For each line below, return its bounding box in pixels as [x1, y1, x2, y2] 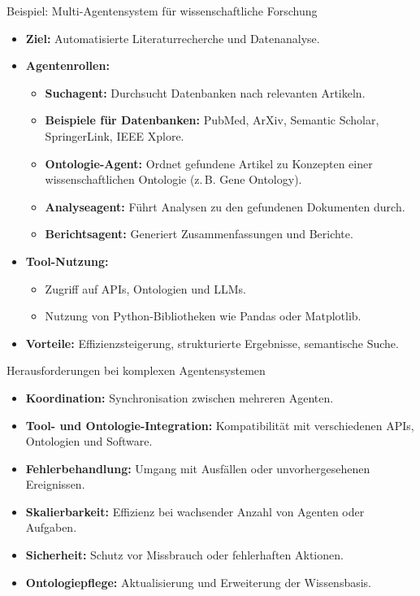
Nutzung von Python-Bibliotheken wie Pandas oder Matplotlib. [45, 307, 362, 324]
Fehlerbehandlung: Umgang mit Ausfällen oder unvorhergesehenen [25, 459, 370, 476]
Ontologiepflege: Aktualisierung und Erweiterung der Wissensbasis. [25, 573, 372, 590]
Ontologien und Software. [25, 433, 153, 450]
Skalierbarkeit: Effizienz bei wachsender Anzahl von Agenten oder [25, 502, 365, 520]
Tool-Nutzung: [25, 252, 109, 269]
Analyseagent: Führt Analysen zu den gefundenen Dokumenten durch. [45, 198, 405, 215]
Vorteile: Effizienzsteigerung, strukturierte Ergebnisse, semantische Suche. [25, 334, 399, 351]
